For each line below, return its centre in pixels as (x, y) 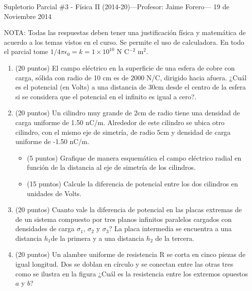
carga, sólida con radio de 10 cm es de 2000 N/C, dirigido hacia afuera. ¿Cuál (131, 77)
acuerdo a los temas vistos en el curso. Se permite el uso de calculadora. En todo (124, 42)
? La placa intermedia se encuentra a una (170, 228)
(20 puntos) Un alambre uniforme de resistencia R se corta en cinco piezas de (130, 254)
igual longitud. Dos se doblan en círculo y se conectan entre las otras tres (124, 264)
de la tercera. (175, 238)
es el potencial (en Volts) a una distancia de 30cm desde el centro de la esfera (131, 87)
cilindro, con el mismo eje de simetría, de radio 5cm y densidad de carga (123, 132)
